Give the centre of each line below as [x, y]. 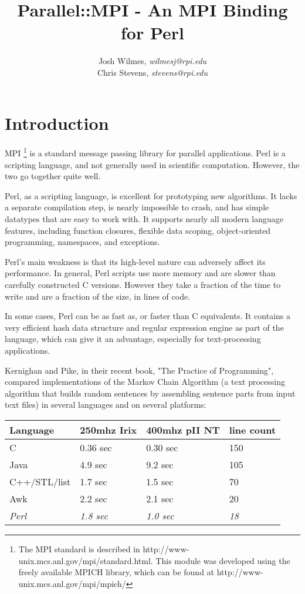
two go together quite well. [53, 176]
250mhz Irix [109, 429]
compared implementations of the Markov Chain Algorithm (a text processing [145, 382]
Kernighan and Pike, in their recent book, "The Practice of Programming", [139, 370]
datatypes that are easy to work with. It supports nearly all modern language [144, 219]
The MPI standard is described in [79, 548]
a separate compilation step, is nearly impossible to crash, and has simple [137, 207]
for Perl [152, 33]
